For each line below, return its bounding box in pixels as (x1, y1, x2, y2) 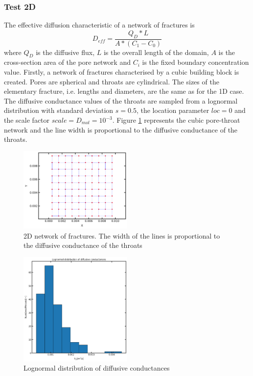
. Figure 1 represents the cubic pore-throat (112, 115, 240, 125)
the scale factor (4, 115, 50, 125)
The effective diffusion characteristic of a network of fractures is (4, 20, 195, 30)
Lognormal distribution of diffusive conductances (23, 363, 170, 373)
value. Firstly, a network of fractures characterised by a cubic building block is (4, 67, 239, 77)
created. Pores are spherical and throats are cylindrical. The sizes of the (4, 76, 219, 86)
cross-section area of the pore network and (4, 57, 131, 67)
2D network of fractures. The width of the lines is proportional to (23, 230, 220, 241)
